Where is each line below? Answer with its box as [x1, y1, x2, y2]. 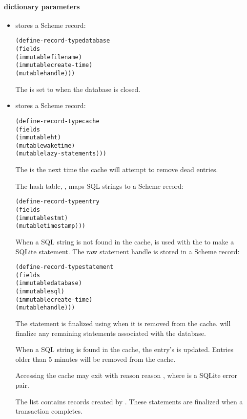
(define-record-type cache [15, 117, 100, 125]
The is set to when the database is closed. [15, 84, 141, 94]
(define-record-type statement [15, 264, 114, 271]
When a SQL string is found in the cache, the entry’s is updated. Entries [15, 344, 233, 354]
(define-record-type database [15, 37, 110, 44]
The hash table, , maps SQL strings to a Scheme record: [15, 180, 184, 191]
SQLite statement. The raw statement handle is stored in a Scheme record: [15, 246, 240, 256]
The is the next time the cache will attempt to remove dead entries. [15, 164, 218, 175]
